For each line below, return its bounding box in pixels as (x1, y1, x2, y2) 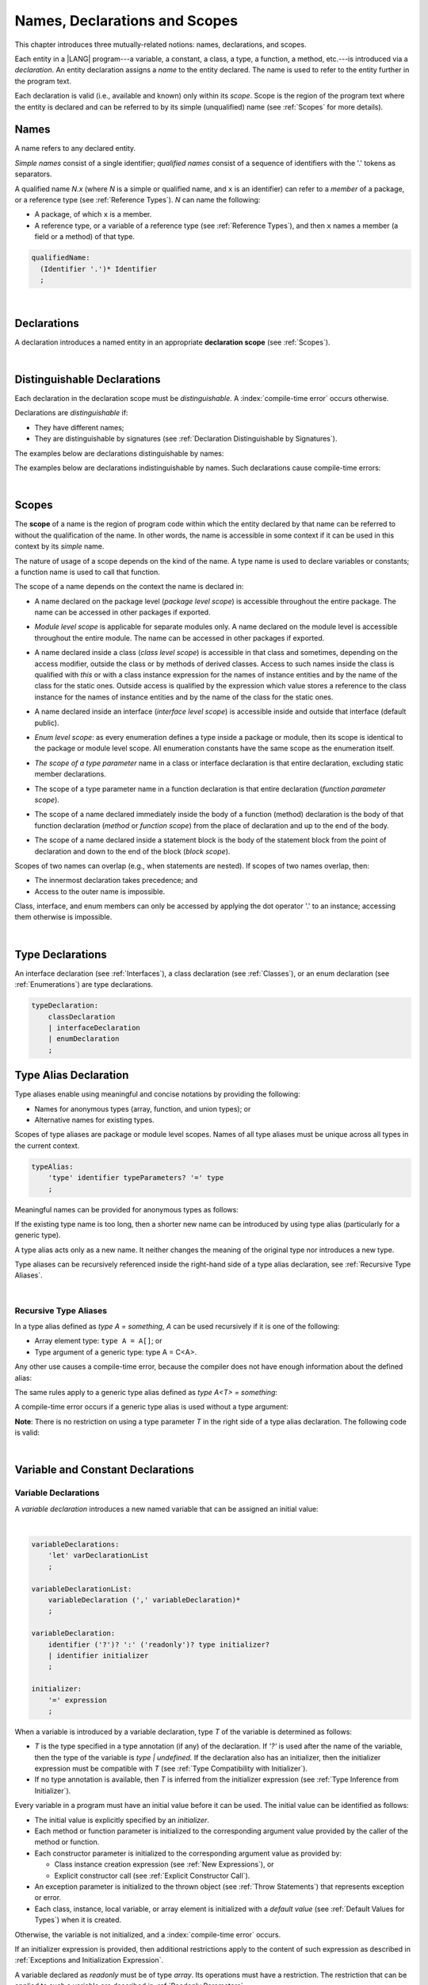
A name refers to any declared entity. (14, 144, 136, 153)
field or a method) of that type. (34, 232, 135, 241)
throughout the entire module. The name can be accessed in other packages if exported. (34, 633, 325, 642)
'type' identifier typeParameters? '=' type (48, 1174, 224, 1182)
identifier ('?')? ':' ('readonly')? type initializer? (48, 1640, 270, 1649)
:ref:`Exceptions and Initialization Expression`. (14, 1956, 164, 1965)
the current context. (14, 1140, 80, 1151)
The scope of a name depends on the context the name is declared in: (14, 582, 244, 592)
